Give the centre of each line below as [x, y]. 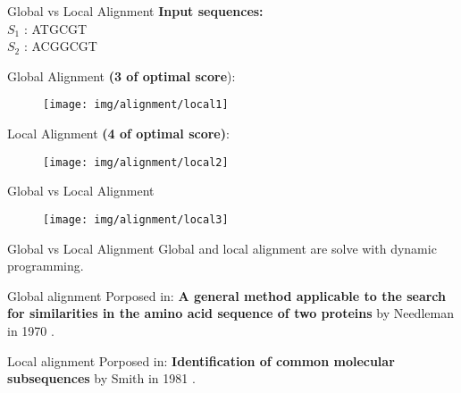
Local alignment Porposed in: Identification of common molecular [201, 360]
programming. [46, 266]
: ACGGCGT [60, 46]
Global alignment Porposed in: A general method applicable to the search [227, 295]
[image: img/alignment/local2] [136, 162]
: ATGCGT [55, 28]
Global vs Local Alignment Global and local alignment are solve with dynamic [222, 248]
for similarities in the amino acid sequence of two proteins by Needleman [230, 313]
